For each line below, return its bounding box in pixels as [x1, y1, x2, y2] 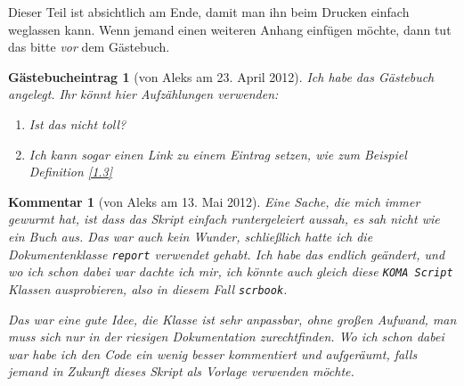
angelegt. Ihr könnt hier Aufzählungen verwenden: [8, 85, 279, 103]
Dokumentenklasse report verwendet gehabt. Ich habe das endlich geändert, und [8, 244, 445, 263]
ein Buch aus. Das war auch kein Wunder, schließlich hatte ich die [8, 226, 373, 245]
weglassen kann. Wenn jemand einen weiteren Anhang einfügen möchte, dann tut [8, 20, 452, 38]
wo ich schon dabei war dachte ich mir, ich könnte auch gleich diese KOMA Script [8, 262, 453, 281]
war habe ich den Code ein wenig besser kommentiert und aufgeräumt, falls [8, 344, 418, 363]
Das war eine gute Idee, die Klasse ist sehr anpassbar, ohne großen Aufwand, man [8, 309, 457, 328]
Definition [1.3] [28, 162, 113, 181]
